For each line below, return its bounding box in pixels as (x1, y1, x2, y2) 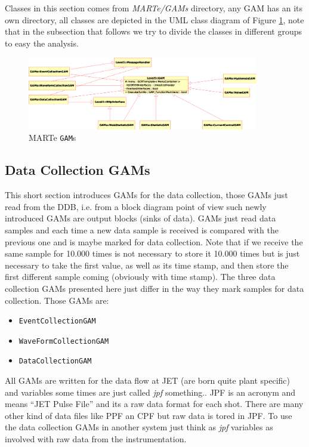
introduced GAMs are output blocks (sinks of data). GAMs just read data (5, 212, 276, 224)
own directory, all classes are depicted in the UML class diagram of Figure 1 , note (5, 13, 304, 26)
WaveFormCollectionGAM (18, 337, 109, 346)
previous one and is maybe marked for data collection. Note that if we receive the (5, 235, 303, 248)
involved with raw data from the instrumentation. (5, 433, 187, 445)
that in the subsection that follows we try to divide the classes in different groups (5, 25, 302, 38)
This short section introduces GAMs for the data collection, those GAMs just (5, 189, 288, 201)
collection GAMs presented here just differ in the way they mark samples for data (5, 282, 304, 294)
